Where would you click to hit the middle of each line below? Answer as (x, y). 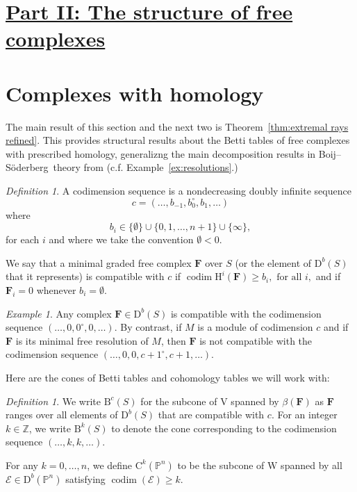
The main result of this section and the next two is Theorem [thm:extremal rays (177, 126)
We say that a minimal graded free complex (99, 262)
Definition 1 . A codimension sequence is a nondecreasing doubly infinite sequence (178, 191)
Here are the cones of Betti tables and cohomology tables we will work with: (168, 377)
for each (23, 239)
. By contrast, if (148, 327)
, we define (110, 465)
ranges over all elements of (62, 415)
